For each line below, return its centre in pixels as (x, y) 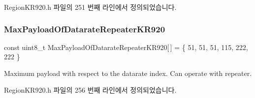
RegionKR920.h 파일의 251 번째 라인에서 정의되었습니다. (90, 7)
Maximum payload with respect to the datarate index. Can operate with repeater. (128, 73)
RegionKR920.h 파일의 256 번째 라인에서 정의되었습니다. (90, 89)
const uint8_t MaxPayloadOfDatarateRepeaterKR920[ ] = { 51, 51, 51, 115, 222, (126, 47)
